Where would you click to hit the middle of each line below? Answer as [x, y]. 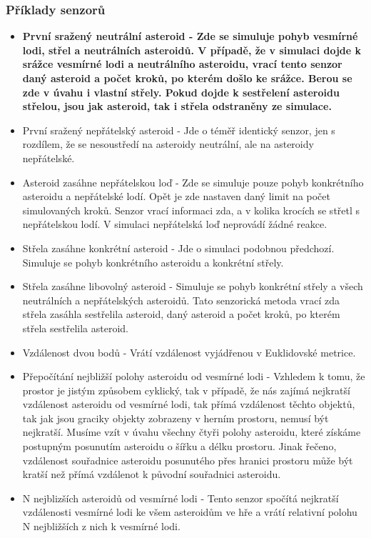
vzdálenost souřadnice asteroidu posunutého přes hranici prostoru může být [188, 460]
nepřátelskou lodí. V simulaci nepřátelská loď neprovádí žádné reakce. [175, 224]
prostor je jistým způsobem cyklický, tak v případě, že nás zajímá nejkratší [186, 390]
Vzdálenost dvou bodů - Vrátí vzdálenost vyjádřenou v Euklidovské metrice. [189, 352]
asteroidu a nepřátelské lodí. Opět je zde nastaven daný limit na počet [176, 196]
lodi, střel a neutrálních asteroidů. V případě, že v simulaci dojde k [192, 50]
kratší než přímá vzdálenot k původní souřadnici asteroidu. [152, 474]
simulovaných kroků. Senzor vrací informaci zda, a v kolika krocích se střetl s [191, 210]
